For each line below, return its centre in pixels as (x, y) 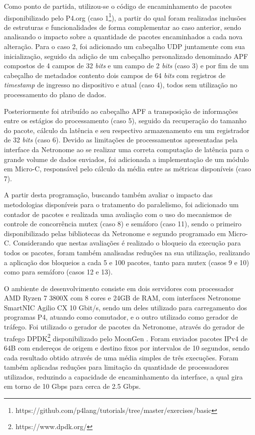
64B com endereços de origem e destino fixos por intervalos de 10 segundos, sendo (127, 347)
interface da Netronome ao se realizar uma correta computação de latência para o (127, 149)
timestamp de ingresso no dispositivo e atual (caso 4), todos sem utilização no (121, 85)
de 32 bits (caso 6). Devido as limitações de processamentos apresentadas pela (121, 140)
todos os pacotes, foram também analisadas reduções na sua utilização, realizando (127, 252)
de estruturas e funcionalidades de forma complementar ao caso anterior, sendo (123, 27)
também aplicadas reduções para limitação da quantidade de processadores (116, 367)
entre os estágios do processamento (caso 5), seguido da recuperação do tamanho (125, 121)
